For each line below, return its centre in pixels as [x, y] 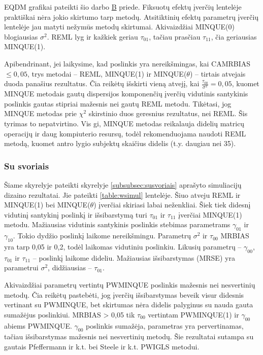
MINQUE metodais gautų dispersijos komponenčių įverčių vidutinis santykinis [126, 94]
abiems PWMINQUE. [38, 325]
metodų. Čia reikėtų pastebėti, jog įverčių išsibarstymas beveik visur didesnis [124, 294]
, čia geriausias [234, 36]
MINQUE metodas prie [41, 113]
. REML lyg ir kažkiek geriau [92, 36]
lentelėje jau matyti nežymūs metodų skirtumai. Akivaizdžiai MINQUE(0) [119, 27]
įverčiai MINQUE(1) [210, 214]
